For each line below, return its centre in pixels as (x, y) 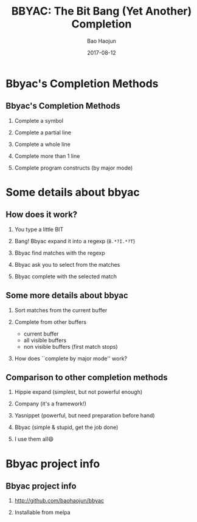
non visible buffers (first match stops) (71, 346)
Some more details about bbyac (67, 296)
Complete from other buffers (50, 322)
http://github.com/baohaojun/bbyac (59, 501)
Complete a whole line (42, 144)
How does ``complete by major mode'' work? (71, 358)
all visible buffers (45, 340)
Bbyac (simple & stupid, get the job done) (66, 427)
